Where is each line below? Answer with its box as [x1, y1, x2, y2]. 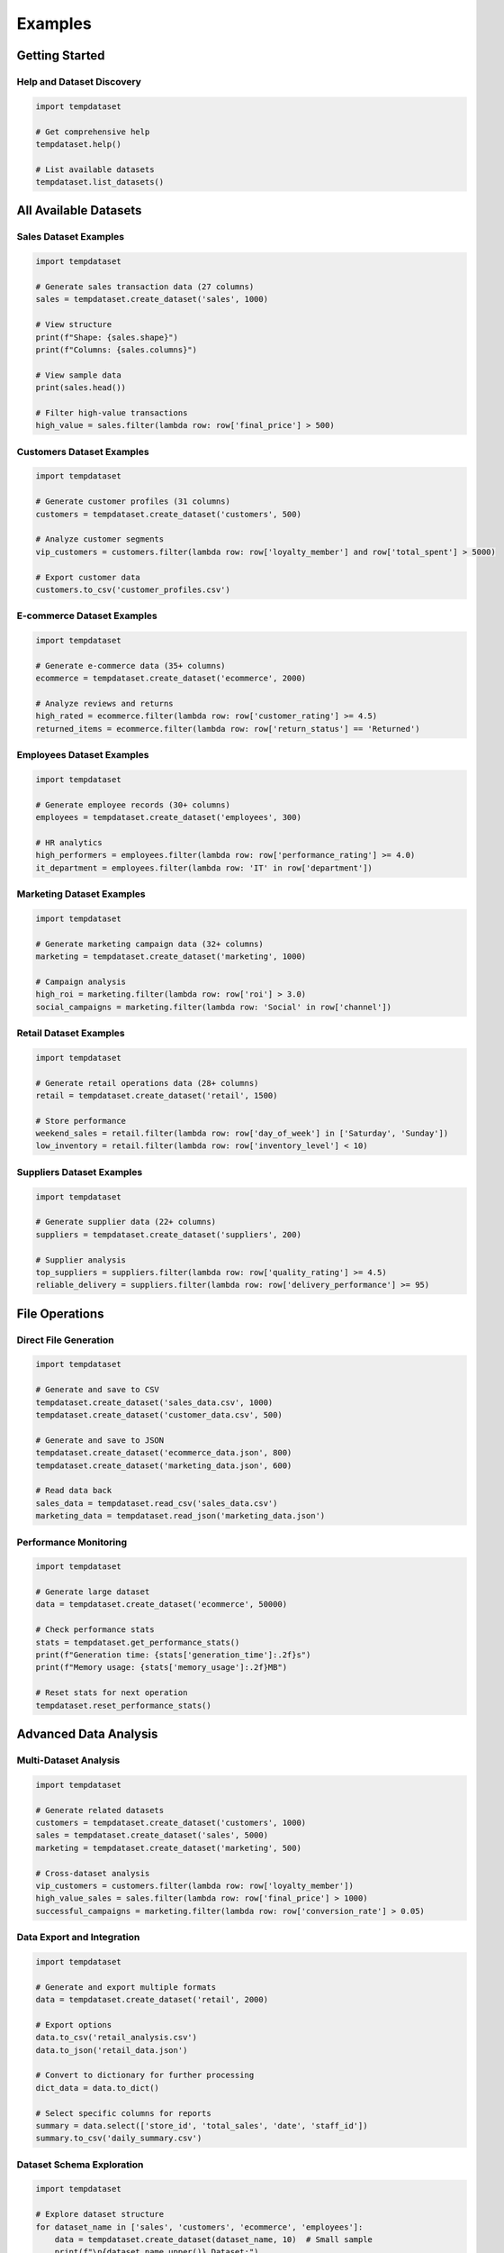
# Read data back [35, 1485, 112, 1496]
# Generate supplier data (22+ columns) [35, 1217, 216, 1227]
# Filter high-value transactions [35, 407, 188, 418]
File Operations [16, 1306, 104, 1321]
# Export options [35, 2020, 112, 2030]
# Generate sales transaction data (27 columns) [35, 282, 255, 292]
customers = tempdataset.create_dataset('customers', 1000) [35, 1817, 307, 1828]
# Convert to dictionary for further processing [35, 2070, 255, 2081]
